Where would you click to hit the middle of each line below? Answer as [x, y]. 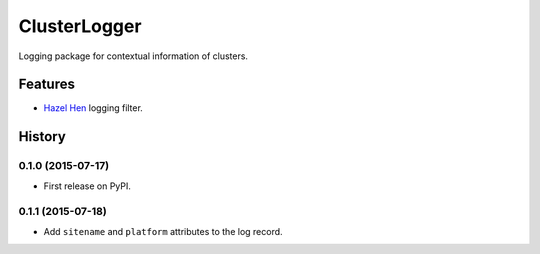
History [42, 136]
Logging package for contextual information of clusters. [133, 56]
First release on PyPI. [87, 186]
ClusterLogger [80, 26]
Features [46, 84]
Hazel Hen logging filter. [93, 108]
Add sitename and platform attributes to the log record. [163, 231]
